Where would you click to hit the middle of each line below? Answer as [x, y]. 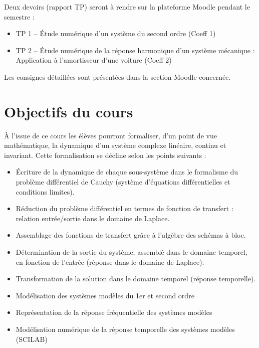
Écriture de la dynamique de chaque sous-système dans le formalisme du [127, 172]
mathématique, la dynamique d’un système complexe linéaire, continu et [115, 145]
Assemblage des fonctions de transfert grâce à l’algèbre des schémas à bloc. [131, 235]
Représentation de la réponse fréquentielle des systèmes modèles [114, 312]
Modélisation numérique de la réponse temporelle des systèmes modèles [125, 329]
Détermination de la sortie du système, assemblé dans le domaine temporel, [132, 252]
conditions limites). [45, 191]
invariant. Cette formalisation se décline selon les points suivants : [105, 155]
